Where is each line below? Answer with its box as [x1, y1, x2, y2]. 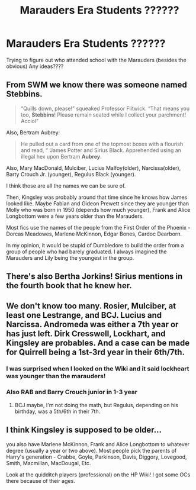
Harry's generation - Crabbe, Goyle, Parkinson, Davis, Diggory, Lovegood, [6, 453, 188, 460]
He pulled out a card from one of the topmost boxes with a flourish [20, 140, 184, 147]
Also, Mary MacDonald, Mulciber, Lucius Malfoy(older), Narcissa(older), [6, 164, 181, 172]
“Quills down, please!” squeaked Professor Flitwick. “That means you [20, 105, 190, 112]
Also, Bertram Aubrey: [6, 128, 60, 136]
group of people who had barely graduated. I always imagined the [6, 248, 167, 255]
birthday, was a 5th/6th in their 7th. [14, 408, 101, 415]
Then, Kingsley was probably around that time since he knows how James [6, 194, 188, 201]
